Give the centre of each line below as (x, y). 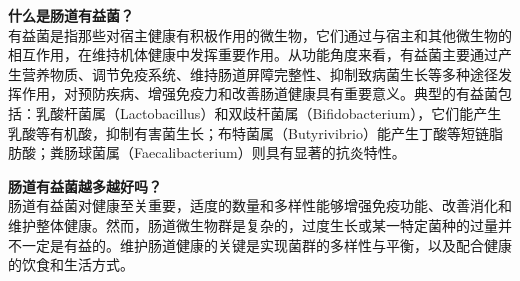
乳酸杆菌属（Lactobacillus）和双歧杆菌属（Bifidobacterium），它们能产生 (268, 112)
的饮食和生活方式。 (71, 264)
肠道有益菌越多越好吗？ (85, 185)
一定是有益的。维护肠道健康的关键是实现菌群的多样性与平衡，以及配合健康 (266, 244)
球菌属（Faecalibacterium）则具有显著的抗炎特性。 (241, 152)
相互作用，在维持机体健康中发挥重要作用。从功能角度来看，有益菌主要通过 (253, 54)
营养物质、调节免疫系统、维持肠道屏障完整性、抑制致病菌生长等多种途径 (259, 73)
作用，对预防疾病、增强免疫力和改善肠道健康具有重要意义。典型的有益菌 (259, 93)
